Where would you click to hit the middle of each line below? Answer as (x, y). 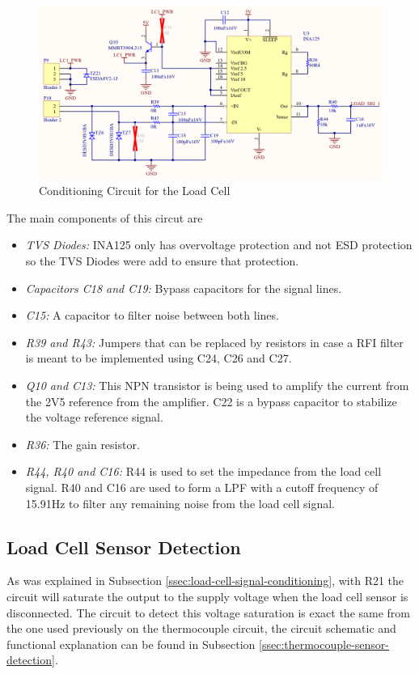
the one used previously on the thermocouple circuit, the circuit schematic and (201, 628)
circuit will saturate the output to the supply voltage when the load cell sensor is (207, 596)
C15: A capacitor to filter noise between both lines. (152, 315)
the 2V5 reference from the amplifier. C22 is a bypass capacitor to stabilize (211, 401)
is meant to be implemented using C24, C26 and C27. (159, 358)
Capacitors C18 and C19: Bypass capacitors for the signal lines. (184, 288)
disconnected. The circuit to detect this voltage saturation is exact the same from (208, 612)
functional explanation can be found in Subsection (131, 644)
